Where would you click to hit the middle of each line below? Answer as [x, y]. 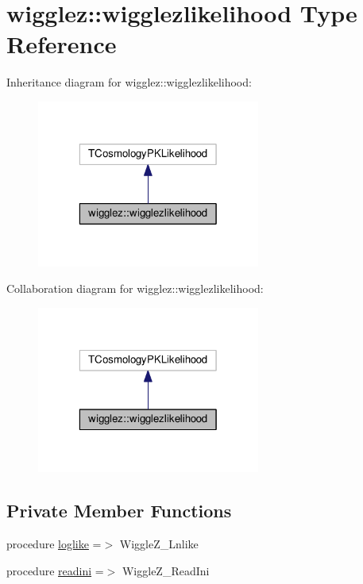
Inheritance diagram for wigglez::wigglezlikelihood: [129, 82]
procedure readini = [55, 570]
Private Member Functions [119, 511]
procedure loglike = [54, 544]
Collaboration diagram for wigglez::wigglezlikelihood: [135, 288]
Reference [62, 44]
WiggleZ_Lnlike [159, 544]
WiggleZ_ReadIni [166, 570]
